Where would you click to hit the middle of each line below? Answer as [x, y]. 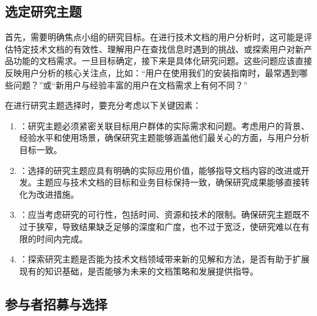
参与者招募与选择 [56, 303]
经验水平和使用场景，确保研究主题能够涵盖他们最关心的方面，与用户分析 [164, 138]
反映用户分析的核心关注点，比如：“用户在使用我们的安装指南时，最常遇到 [152, 72]
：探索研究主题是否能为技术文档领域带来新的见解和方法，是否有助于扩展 [164, 259]
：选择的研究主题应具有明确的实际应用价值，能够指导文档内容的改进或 [160, 170]
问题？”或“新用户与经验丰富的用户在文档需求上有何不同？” [130, 84]
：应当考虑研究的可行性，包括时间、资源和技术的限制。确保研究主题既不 [164, 214]
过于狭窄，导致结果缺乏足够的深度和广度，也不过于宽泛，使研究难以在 [160, 226]
